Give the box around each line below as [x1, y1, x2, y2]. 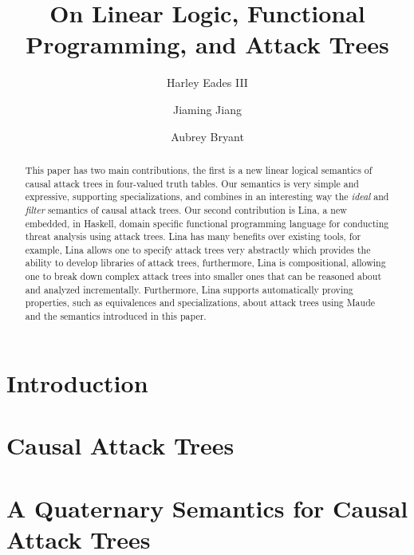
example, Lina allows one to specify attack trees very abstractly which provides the [25, 242, 371, 256]
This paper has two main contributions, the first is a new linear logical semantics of [25, 163, 373, 176]
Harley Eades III [167, 74, 248, 91]
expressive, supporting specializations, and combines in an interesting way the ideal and [25, 190, 389, 203]
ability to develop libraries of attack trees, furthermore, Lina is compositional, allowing [25, 256, 386, 270]
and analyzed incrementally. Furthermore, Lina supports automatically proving [25, 282, 353, 296]
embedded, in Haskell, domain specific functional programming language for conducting [25, 216, 389, 230]
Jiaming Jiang [173, 100, 242, 117]
